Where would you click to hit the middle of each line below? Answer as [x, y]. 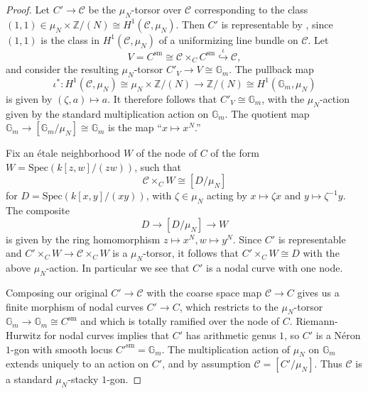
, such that [158, 166]
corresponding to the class [251, 9]
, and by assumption [206, 364]
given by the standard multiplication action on [107, 113]
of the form [235, 153]
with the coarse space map [204, 292]
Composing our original [57, 292]
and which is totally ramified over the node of [180, 321]
